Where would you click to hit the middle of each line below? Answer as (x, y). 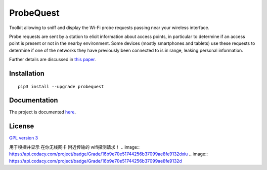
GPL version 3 (23, 138)
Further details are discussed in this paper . (53, 60)
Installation (27, 73)
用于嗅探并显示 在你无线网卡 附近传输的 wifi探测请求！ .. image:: (74, 147)
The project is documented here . (43, 112)
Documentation (34, 100)
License (22, 126)
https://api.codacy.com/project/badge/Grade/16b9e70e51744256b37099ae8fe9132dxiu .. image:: (109, 154)
